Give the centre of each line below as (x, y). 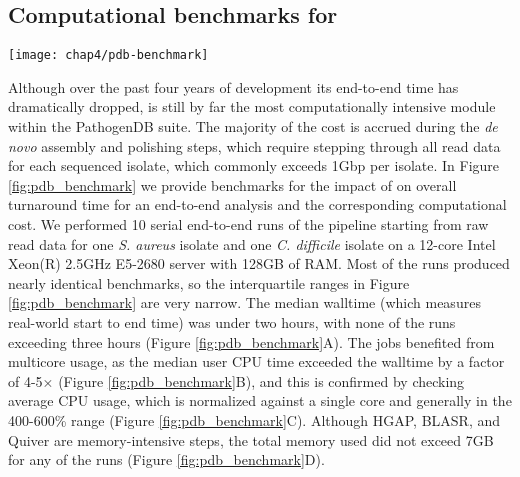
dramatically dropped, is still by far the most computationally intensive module (252, 106)
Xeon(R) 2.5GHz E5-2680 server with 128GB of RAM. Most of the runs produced (259, 263)
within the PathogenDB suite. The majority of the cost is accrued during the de (253, 126)
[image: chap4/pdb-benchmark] (108, 55)
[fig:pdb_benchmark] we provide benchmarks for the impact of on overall (232, 184)
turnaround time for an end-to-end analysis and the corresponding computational (257, 204)
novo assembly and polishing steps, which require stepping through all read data (254, 145)
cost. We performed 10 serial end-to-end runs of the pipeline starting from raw (248, 224)
